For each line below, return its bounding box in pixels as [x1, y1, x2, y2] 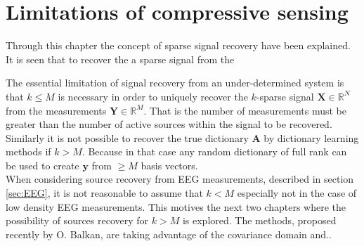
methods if [6, 144, 51, 159]
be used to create [6, 157, 79, 172]
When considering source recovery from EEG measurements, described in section [6, 171, 354, 186]
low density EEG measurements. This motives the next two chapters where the [6, 199, 346, 214]
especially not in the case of [237, 186, 357, 200]
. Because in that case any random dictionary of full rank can [82, 144, 347, 159]
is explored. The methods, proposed [182, 213, 337, 228]
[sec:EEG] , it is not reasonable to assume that [6, 186, 203, 200]
